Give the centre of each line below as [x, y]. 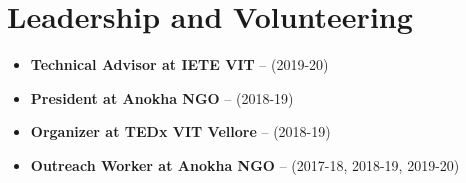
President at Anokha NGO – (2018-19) [162, 97]
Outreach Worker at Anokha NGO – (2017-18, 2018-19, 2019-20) [245, 164]
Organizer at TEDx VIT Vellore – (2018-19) [180, 131]
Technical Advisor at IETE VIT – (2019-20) [179, 64]
